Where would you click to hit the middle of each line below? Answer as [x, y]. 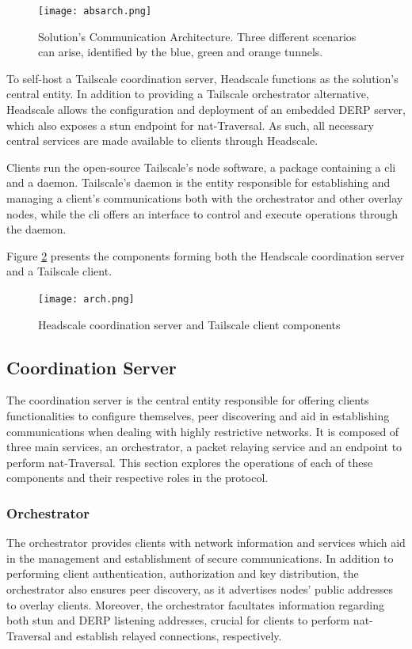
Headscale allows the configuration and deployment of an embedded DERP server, [206, 110]
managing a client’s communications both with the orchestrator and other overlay [205, 198]
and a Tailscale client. [59, 271]
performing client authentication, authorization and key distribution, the [183, 573]
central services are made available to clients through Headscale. [162, 140]
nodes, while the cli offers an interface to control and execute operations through [202, 213]
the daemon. [36, 229]
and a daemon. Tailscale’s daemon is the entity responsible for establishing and [198, 182]
